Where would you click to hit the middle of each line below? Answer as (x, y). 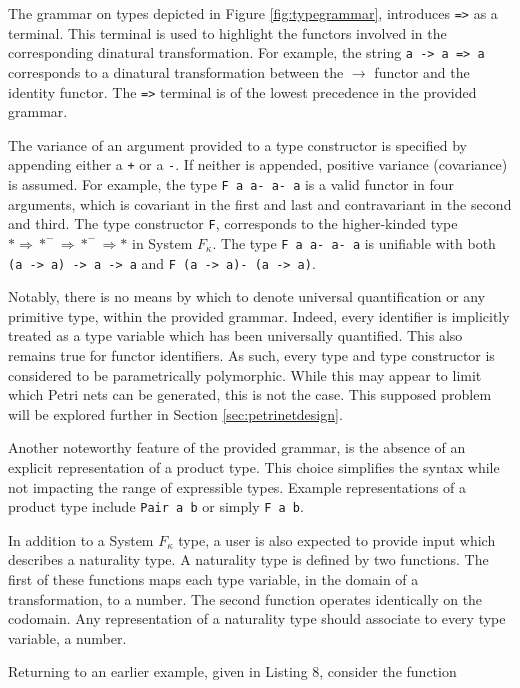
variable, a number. (67, 637)
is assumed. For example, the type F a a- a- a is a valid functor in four (231, 184)
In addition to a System (81, 539)
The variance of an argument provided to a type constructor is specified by (237, 144)
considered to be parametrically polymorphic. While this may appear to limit (245, 374)
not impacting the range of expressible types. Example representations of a (237, 486)
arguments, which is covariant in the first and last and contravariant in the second (260, 203)
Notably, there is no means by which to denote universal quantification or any (247, 296)
